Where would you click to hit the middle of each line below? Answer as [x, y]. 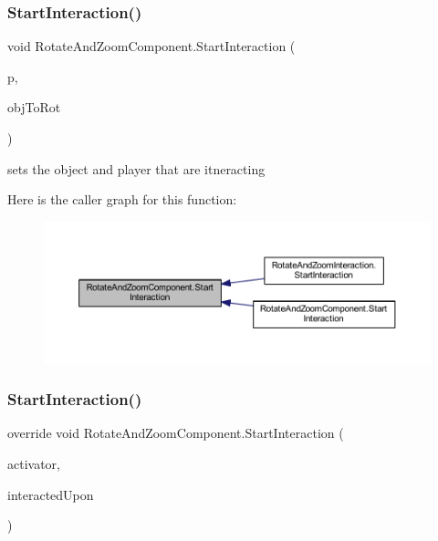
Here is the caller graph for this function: [122, 199]
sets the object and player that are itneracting [136, 168]
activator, [34, 463]
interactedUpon [51, 494]
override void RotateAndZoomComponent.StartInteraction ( [176, 433]
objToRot [34, 107]
